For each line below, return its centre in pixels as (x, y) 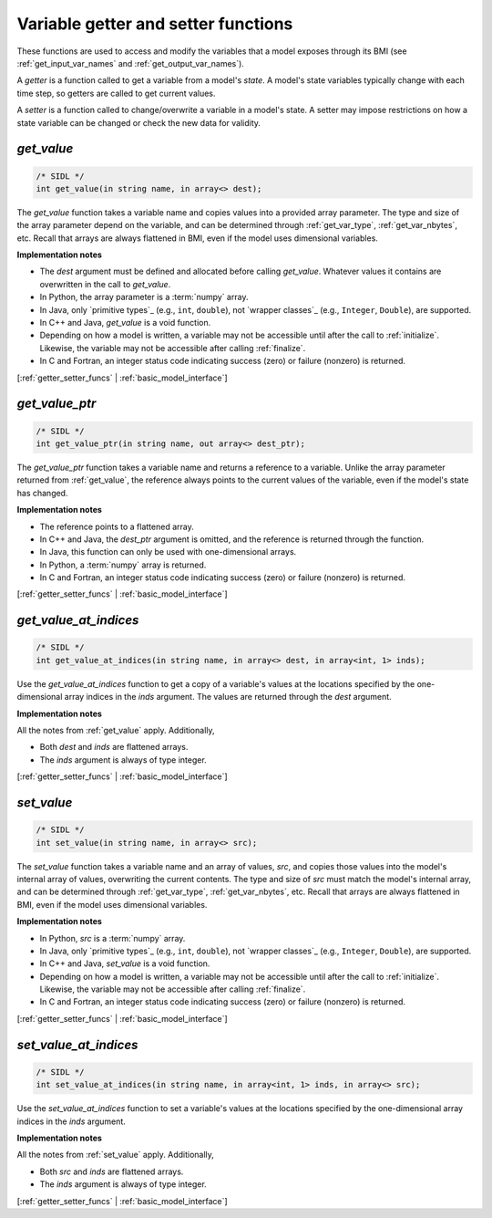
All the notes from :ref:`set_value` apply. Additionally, (115, 1155)
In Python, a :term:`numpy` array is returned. (123, 565)
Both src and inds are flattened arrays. (112, 1171)
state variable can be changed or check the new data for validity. (139, 122)
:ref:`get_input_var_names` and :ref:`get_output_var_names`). (131, 63)
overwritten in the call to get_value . (105, 284)
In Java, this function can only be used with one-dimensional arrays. (168, 552)
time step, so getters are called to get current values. (116, 93)
